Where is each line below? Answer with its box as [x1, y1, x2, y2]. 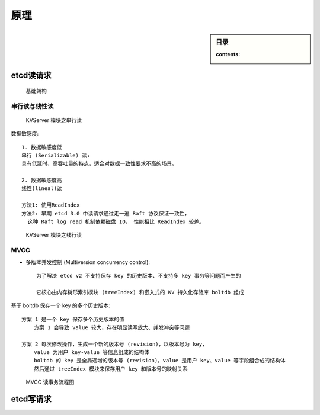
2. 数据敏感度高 [21, 177, 62, 184]
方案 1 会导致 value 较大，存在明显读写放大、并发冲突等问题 [33, 324, 190, 331]
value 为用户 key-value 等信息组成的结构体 [33, 349, 150, 356]
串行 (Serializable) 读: [21, 152, 91, 159]
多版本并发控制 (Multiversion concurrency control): [25, 258, 151, 266]
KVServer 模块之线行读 [25, 231, 82, 239]
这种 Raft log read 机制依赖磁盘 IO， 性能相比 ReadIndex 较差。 [27, 218, 204, 225]
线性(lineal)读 [21, 185, 62, 192]
